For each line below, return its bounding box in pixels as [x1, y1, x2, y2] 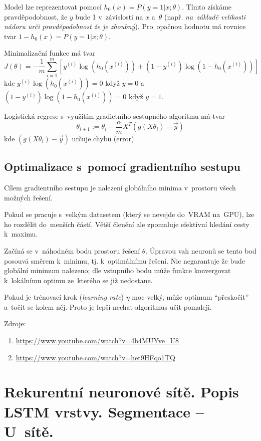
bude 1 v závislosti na [75, 11, 143, 22]
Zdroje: [4, 318, 26, 329]
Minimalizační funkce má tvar [4, 48, 96, 58]
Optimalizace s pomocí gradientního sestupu [4, 159, 240, 174]
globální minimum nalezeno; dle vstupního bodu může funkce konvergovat [4, 265, 231, 276]
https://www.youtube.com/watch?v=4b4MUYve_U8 [16, 335, 179, 346]
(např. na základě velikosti [164, 11, 245, 22]
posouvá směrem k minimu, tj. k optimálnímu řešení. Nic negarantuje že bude [4, 255, 245, 266]
